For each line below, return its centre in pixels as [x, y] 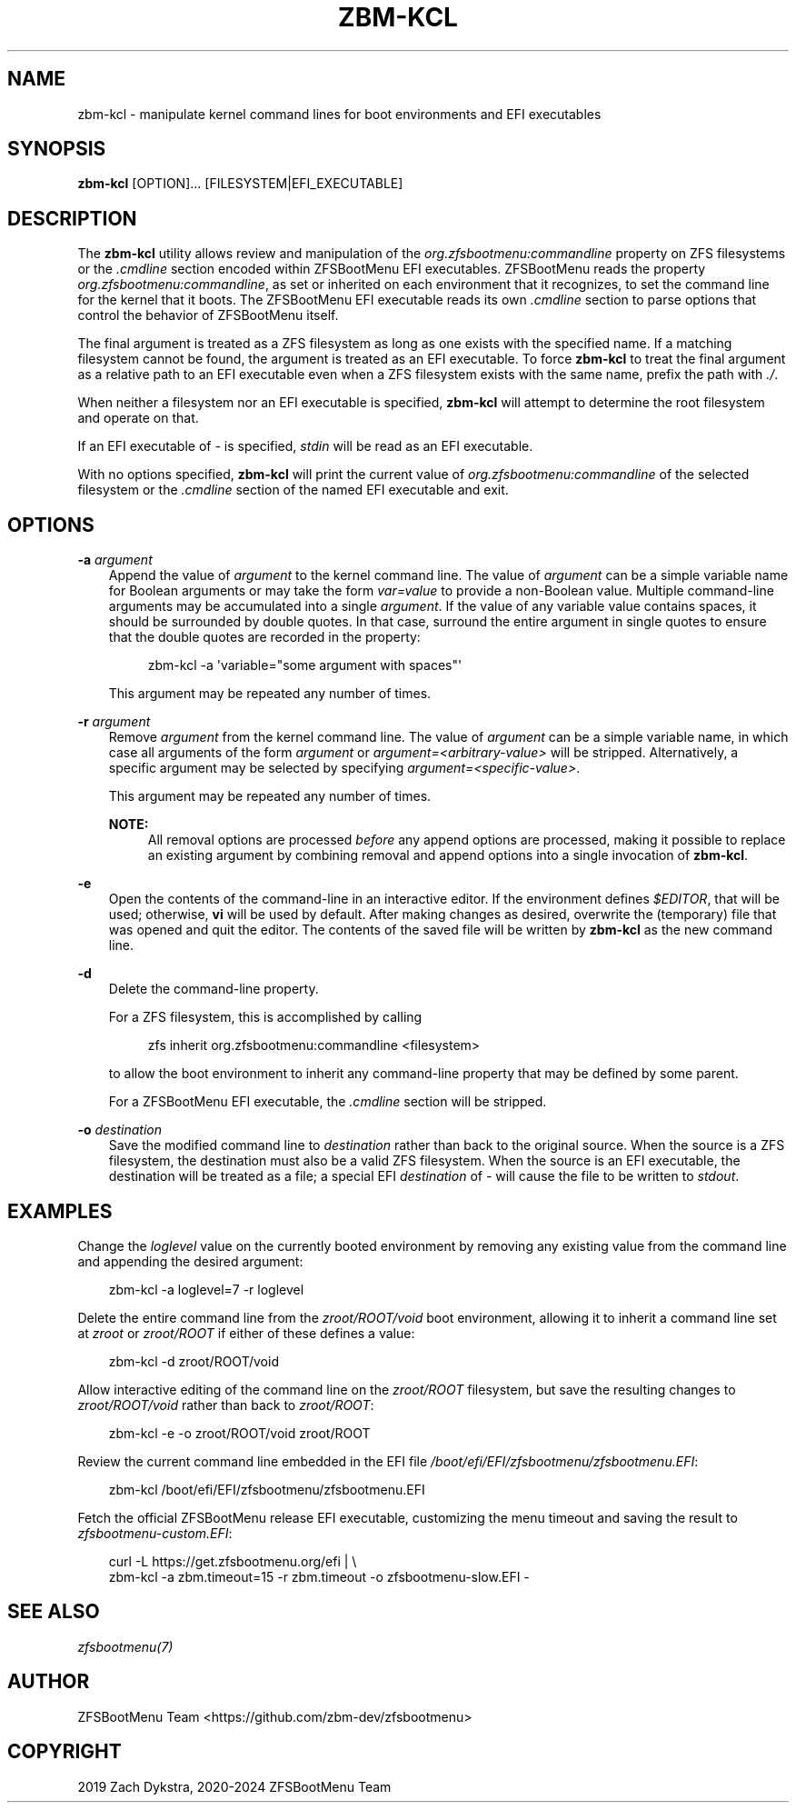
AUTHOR [49, 1682]
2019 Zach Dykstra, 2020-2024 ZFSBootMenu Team [234, 1786]
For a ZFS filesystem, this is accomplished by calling [265, 1017]
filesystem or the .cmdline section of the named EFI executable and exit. [293, 490]
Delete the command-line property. [214, 989]
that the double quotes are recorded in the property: [264, 637]
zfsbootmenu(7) [125, 1646]
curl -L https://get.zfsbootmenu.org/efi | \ [233, 1561]
